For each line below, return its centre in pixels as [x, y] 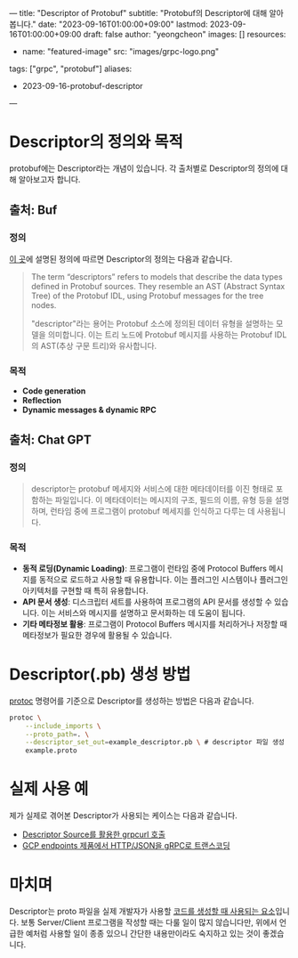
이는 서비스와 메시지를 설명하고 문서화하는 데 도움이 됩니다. [144, 613]
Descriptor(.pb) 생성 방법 [100, 674]
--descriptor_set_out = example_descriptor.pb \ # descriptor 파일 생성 [155, 743]
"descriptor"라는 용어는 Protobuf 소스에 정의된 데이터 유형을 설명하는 [152, 323]
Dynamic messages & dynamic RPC [89, 410]
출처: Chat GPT [50, 440]
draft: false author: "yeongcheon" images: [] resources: [185, 34]
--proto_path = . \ [57, 734]
